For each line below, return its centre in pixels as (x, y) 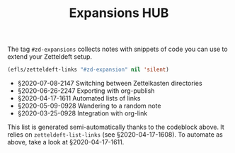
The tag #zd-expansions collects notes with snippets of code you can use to (117, 49)
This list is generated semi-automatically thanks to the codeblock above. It (116, 127)
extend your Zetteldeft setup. (50, 57)
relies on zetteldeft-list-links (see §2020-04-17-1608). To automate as (115, 135)
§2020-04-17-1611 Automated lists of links (79, 98)
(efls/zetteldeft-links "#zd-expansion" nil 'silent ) (88, 70)
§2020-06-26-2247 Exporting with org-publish (86, 91)
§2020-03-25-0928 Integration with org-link (82, 113)
